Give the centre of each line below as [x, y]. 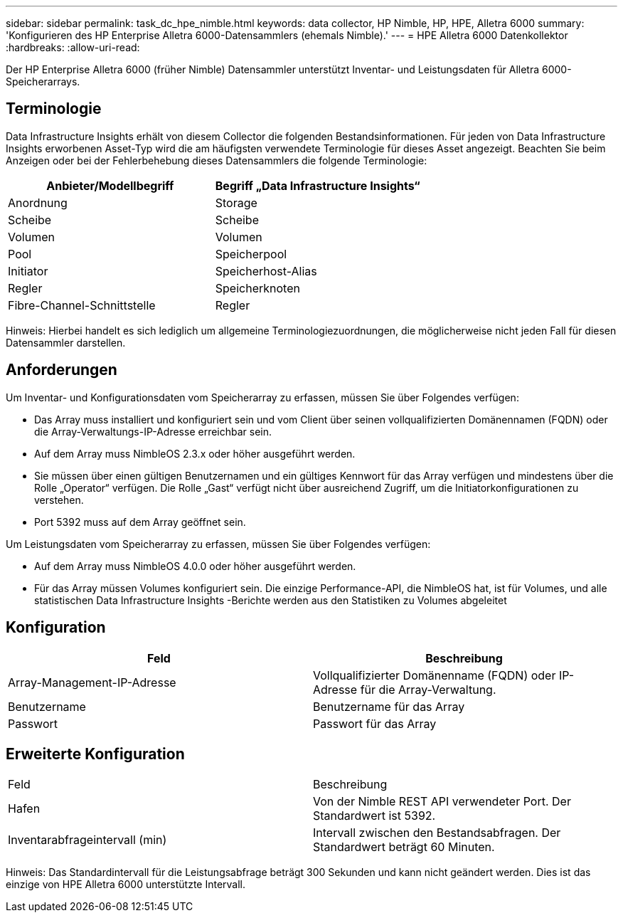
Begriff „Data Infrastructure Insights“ [318, 185]
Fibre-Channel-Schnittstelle [82, 305]
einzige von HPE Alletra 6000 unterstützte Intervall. [126, 885]
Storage [236, 202]
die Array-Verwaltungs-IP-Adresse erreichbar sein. [153, 431]
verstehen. [59, 500]
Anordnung [38, 202]
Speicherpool [251, 254]
